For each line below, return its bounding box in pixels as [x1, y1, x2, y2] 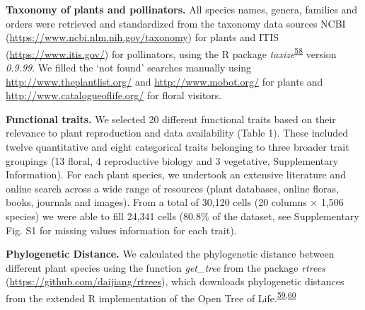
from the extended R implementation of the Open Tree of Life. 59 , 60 [6, 288, 296, 305]
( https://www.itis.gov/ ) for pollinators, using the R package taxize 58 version [6, 44, 337, 61]
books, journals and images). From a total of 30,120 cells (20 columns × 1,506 [6, 195, 344, 209]
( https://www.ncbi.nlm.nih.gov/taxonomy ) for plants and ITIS [6, 30, 279, 45]
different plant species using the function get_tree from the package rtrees [6, 260, 325, 275]
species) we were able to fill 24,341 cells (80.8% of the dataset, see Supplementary [6, 208, 359, 223]
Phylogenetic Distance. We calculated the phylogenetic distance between [6, 246, 335, 261]
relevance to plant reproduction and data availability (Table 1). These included [6, 125, 349, 140]
